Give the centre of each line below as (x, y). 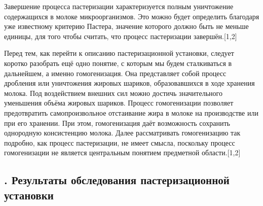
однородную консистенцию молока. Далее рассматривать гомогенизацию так (122, 133)
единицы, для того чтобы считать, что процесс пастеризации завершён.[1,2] (121, 36)
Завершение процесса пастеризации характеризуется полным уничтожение (119, 6)
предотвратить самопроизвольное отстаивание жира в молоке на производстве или (131, 112)
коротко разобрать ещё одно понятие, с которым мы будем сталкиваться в (118, 63)
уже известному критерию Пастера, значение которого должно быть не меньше (126, 26)
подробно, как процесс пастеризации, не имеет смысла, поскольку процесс (120, 142)
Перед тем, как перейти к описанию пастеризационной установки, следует (119, 53)
